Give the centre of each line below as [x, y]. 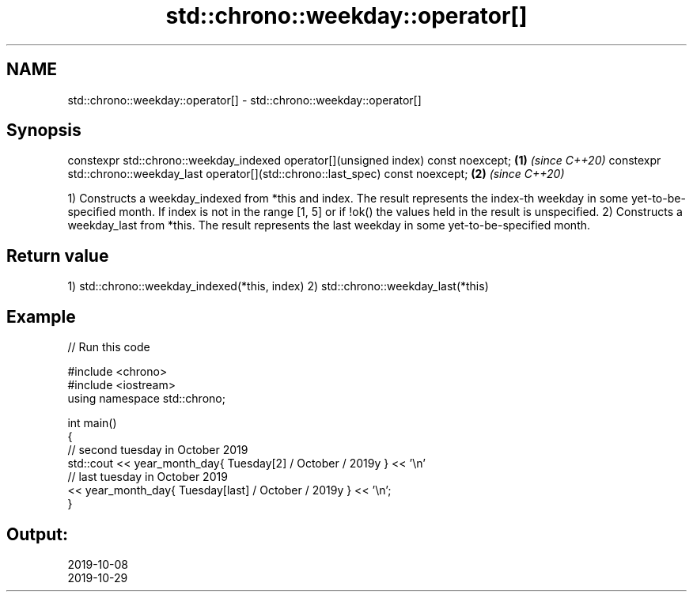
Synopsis [44, 131]
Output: [37, 534]
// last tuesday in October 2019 [148, 477]
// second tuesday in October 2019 [158, 450]
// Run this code [109, 347]
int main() [92, 423]
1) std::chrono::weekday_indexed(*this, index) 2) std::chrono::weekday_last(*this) [278, 286]
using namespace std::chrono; [146, 399]
